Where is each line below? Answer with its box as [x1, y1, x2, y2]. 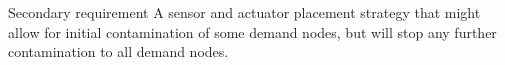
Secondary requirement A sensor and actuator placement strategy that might [8, 2, 481, 22]
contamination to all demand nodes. [8, 41, 229, 62]
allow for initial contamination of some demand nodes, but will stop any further [8, 21, 497, 42]
